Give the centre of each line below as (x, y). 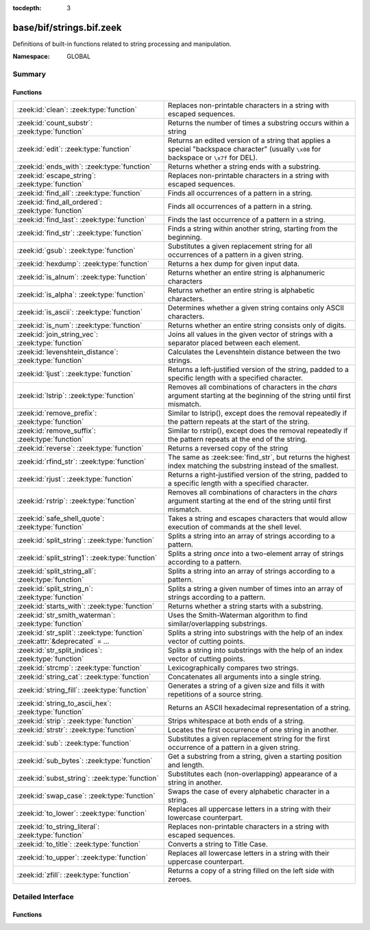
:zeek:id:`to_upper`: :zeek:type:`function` (83, 857)
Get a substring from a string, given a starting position (255, 757)
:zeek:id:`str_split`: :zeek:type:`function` (81, 633)
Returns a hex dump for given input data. (234, 264)
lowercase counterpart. (206, 818)
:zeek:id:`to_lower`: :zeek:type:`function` (82, 814)
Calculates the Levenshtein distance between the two (254, 352)
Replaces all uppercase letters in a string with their (250, 809)
